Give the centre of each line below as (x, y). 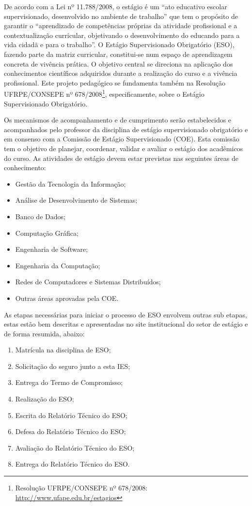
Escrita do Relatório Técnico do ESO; (71, 415)
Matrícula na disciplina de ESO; (63, 350)
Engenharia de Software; (52, 249)
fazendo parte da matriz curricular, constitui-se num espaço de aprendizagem (118, 54)
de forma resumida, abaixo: (44, 333)
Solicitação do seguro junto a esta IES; (73, 366)
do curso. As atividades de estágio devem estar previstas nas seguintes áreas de (121, 158)
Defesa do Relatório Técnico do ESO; (71, 431)
